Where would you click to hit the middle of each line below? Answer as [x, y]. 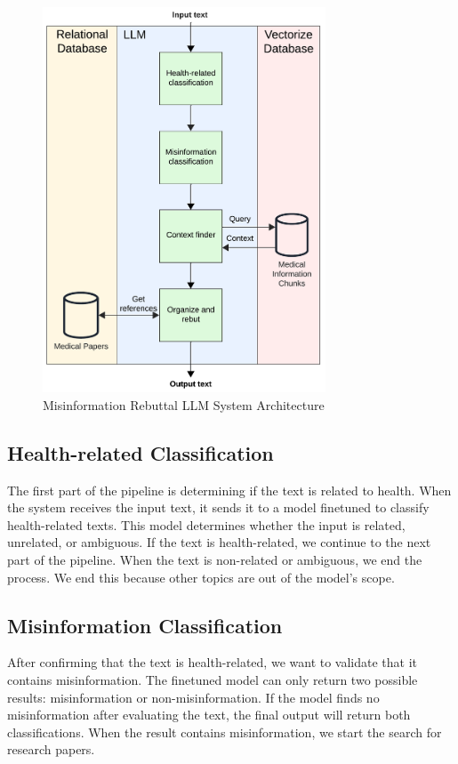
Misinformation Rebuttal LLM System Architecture [184, 404]
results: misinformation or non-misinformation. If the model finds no [193, 697]
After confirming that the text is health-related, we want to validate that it [213, 662]
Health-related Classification [141, 452]
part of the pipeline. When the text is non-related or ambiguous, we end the [215, 559]
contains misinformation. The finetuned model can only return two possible [213, 679]
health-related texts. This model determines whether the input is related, [206, 524]
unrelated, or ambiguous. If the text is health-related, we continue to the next [219, 542]
